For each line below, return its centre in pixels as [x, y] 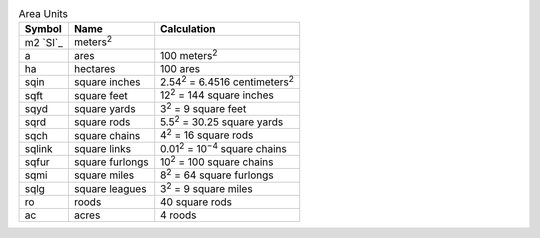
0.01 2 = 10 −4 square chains [223, 147]
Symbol [43, 29]
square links [102, 148]
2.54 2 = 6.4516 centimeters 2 [227, 81]
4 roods [178, 215]
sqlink [38, 148]
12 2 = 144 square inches [217, 94]
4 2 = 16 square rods [207, 134]
